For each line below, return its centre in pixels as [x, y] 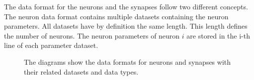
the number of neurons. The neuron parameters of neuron [92, 35]
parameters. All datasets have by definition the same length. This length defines [126, 26]
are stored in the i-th [218, 35]
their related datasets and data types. [81, 71]
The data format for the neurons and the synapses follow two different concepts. [126, 6]
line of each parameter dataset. [51, 45]
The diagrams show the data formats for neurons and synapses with [127, 61]
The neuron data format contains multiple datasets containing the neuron [116, 16]
